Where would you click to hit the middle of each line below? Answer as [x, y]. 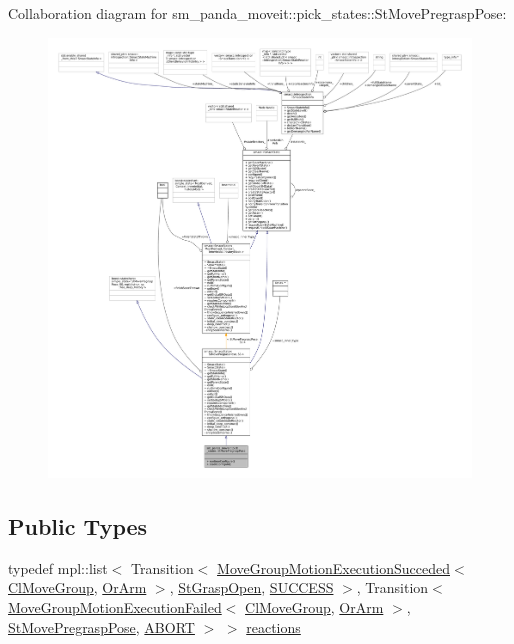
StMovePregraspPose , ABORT [101, 626]
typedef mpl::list [58, 567]
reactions [273, 626]
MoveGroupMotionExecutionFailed [115, 606]
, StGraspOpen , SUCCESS [251, 587]
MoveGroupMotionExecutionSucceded [333, 567]
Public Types [78, 525]
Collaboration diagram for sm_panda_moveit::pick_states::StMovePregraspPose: [257, 13]
